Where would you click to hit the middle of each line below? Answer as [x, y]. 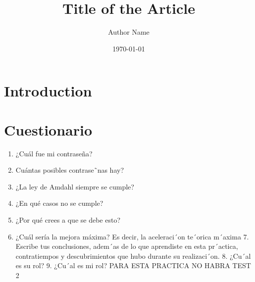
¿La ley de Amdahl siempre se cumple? [75, 186]
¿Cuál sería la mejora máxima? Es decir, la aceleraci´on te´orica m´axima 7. [132, 236]
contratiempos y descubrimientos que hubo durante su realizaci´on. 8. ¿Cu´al [133, 256]
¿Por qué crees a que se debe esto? [68, 220]
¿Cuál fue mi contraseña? [54, 153]
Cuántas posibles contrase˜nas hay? [70, 170]
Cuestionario [48, 129]
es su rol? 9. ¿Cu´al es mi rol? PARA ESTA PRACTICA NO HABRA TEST [133, 265]
